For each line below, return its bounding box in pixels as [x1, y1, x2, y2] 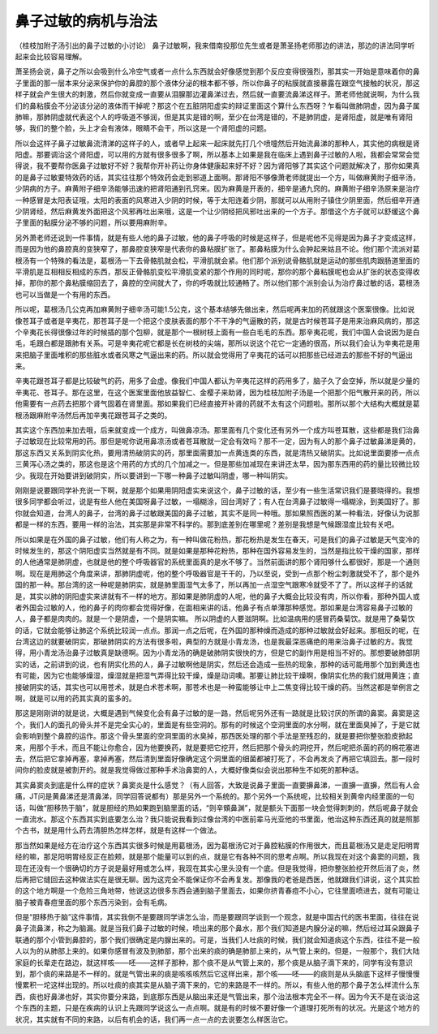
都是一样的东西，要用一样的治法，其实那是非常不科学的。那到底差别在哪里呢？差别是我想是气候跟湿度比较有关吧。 [15, 519, 399, 529]
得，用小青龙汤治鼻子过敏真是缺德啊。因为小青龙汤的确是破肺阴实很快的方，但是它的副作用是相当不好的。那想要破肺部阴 [15, 648, 420, 657]
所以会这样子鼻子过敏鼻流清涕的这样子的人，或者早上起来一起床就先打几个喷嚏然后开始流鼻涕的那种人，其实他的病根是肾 [15, 138, 420, 148]
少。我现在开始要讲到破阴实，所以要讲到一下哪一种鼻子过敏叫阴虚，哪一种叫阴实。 [15, 471, 292, 480]
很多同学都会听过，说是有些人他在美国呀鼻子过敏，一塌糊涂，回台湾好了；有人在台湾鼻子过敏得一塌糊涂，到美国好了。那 [15, 497, 420, 506]
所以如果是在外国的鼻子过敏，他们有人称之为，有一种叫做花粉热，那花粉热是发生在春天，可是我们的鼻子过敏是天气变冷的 [15, 534, 420, 544]
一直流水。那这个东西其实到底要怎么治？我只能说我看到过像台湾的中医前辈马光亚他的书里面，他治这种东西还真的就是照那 [15, 814, 420, 824]
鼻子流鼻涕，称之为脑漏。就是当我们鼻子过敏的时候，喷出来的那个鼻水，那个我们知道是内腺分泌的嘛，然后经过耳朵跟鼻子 [15, 924, 420, 933]
